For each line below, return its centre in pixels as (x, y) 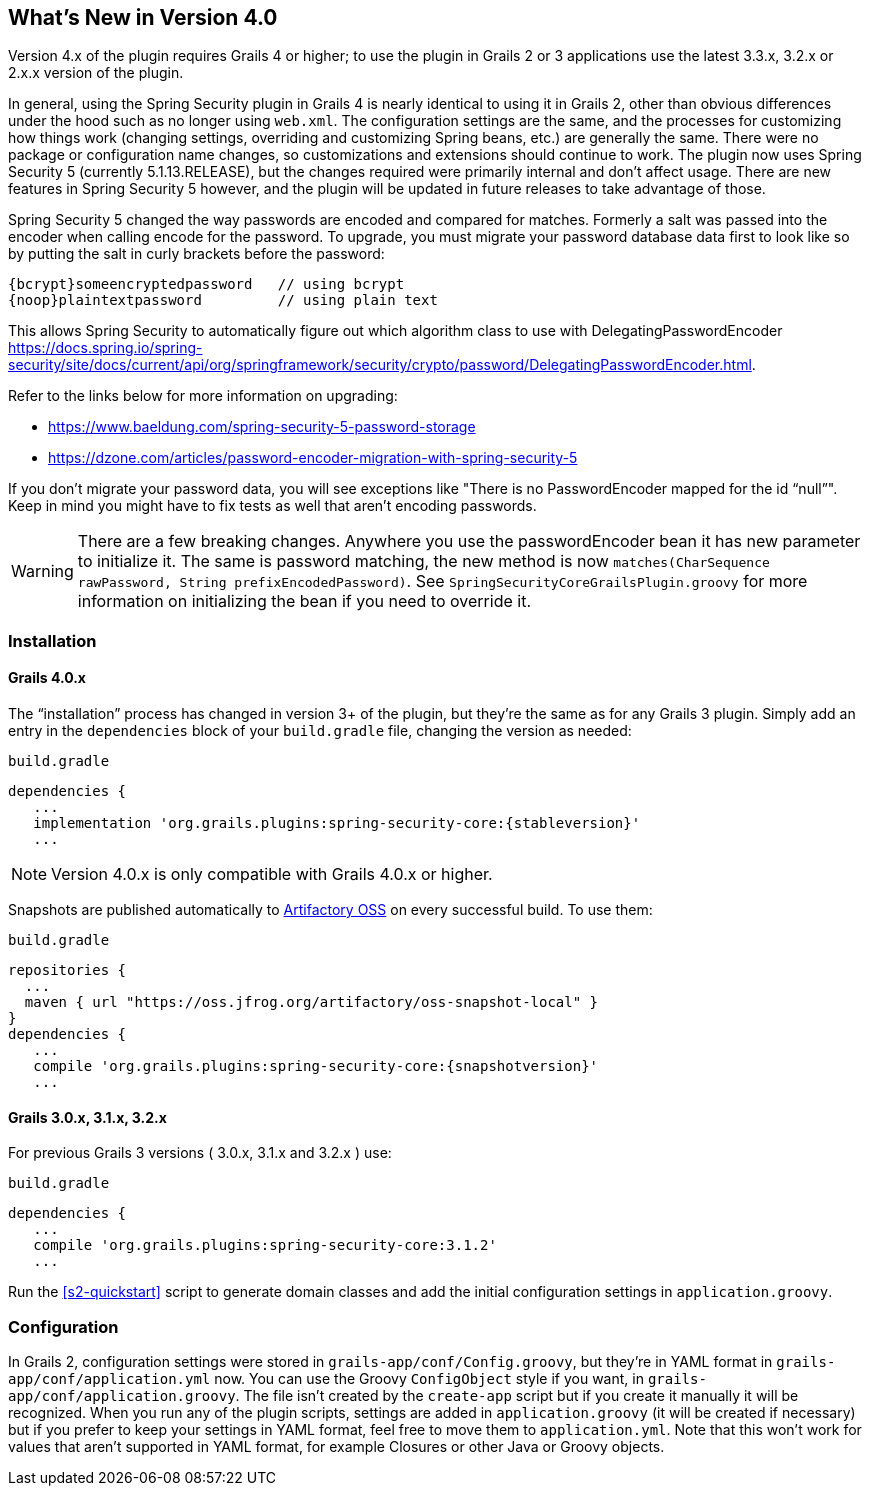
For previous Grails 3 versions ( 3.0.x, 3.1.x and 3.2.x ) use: (200, 1153)
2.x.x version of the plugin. (96, 73)
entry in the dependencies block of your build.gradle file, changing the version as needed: (320, 731)
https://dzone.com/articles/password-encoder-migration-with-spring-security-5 (313, 458)
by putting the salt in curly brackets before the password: (196, 254)
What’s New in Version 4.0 (143, 17)
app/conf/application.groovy (122, 1395)
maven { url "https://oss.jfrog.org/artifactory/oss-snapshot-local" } (311, 1002)
